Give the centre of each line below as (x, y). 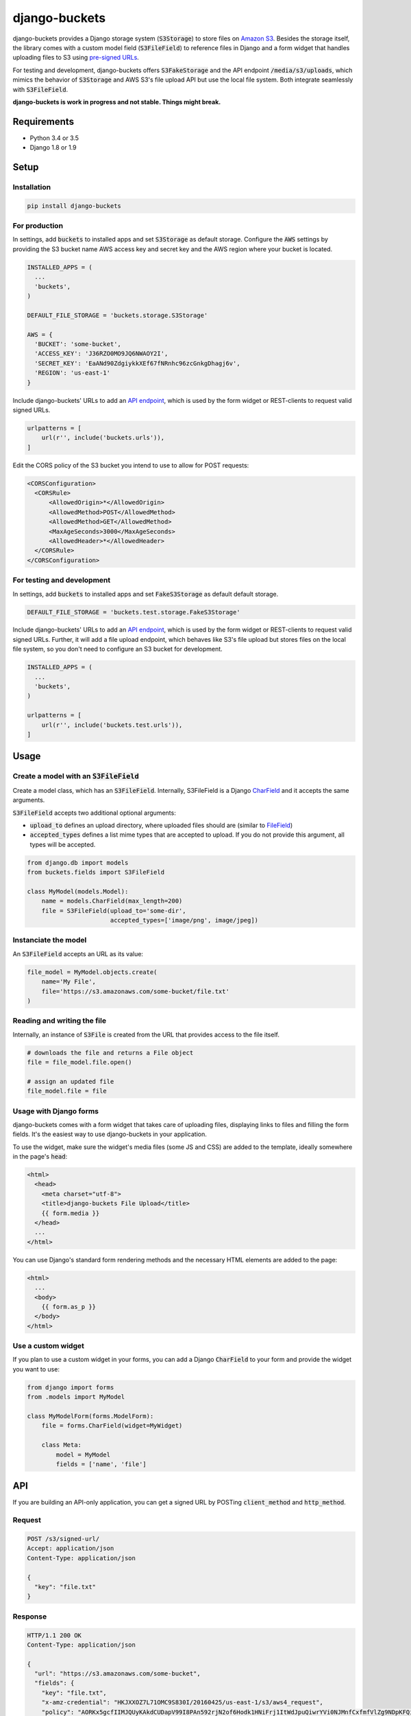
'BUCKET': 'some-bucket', (78, 344)
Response (30, 1616)
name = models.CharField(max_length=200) (112, 901)
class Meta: (62, 1445)
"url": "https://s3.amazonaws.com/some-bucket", (118, 1674)
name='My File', (68, 982)
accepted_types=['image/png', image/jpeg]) (184, 920)
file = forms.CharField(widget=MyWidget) (112, 1426)
